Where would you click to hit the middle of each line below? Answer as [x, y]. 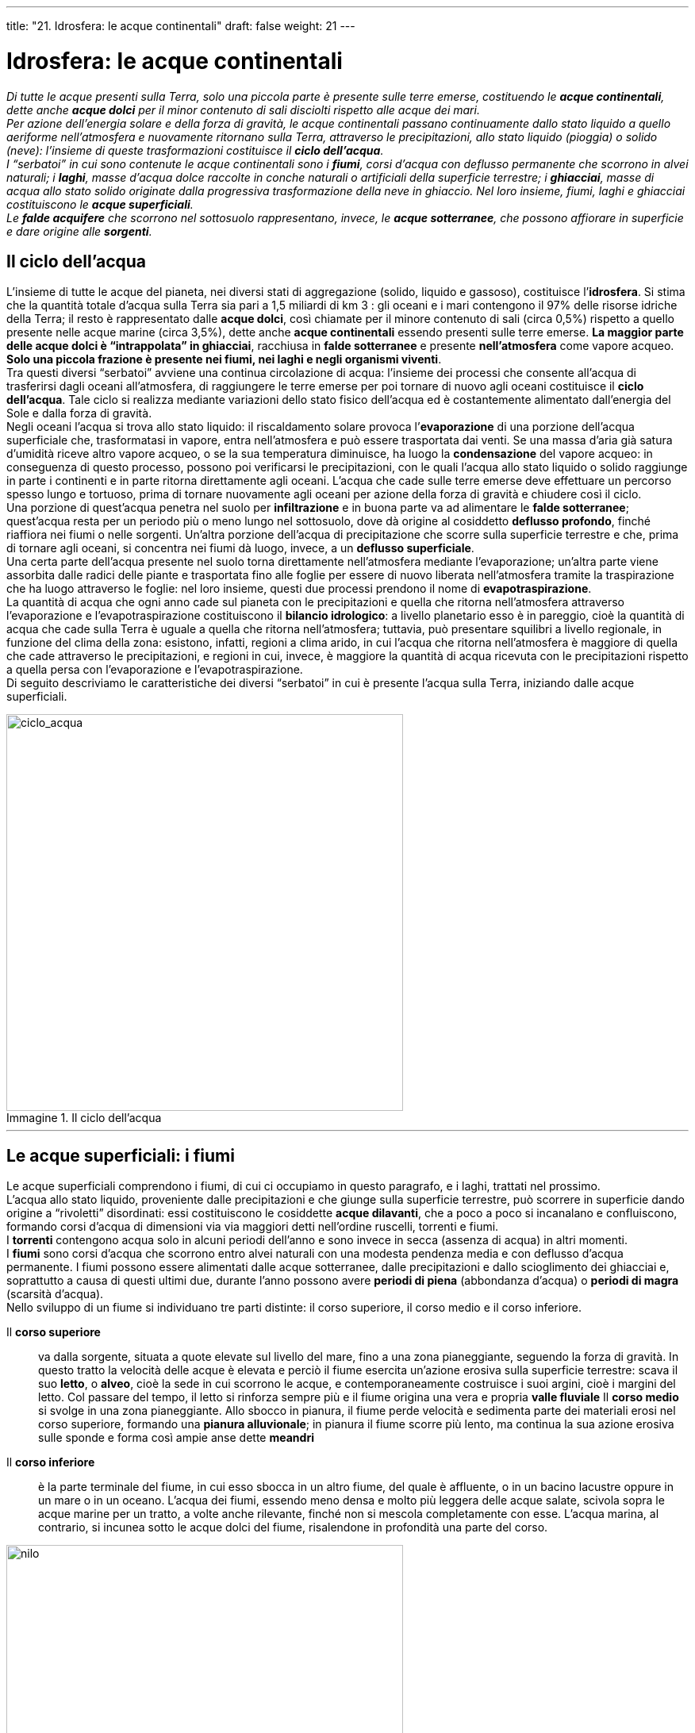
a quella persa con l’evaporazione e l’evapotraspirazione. [155, 670]
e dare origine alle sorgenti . [79, 231]
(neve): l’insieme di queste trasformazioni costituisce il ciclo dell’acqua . [195, 150]
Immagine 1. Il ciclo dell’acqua [84, 1118]
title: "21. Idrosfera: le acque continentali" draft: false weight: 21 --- [181, 26]
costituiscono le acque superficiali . [100, 204]
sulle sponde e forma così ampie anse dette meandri [176, 1438]
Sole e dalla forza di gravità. [79, 413]
